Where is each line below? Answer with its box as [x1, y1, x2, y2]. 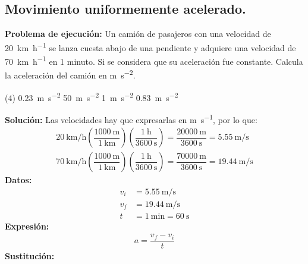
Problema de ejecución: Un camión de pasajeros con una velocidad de [5, 27, 271, 40]
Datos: [5, 174, 32, 186]
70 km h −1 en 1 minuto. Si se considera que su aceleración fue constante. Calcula [5, 54, 303, 67]
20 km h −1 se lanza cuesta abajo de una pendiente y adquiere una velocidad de [5, 39, 296, 54]
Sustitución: [5, 250, 55, 262]
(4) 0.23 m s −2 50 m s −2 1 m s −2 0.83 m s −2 [5, 89, 178, 103]
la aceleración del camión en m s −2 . [5, 67, 136, 81]
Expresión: [5, 219, 49, 232]
